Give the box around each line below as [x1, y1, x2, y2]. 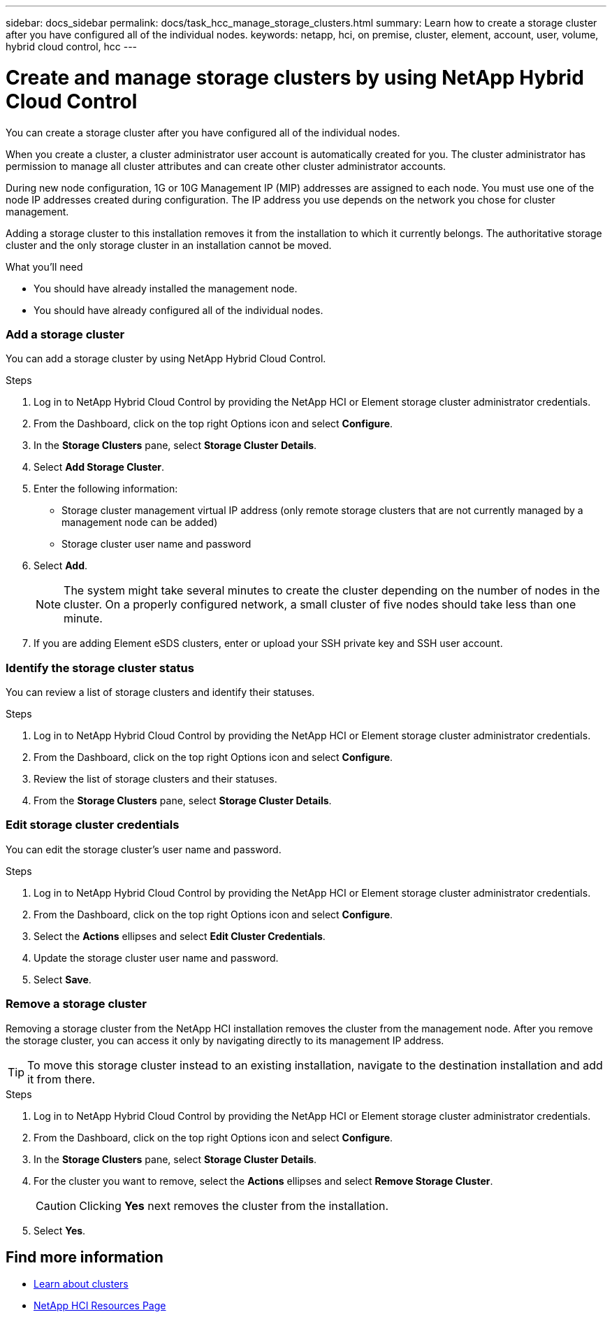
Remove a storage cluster [6, 997, 147, 1011]
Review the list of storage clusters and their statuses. [34, 773, 277, 785]
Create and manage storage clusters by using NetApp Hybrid [6, 65, 584, 90]
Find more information [6, 1248, 163, 1266]
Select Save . [34, 973, 92, 985]
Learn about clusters [34, 1278, 129, 1290]
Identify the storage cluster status [6, 660, 194, 675]
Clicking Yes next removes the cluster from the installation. [79, 1198, 389, 1213]
